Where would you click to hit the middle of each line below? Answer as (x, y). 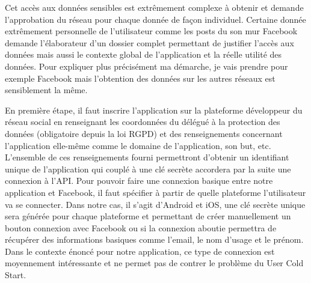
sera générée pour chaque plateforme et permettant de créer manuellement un (148, 216)
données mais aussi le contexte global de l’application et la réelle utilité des (143, 54)
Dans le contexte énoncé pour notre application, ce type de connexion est (140, 251)
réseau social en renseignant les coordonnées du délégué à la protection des (143, 122)
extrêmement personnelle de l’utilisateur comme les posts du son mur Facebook (151, 31)
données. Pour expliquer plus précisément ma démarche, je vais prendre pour (146, 66)
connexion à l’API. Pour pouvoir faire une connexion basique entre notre (139, 181)
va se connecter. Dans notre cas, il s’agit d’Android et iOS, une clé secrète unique (155, 204)
